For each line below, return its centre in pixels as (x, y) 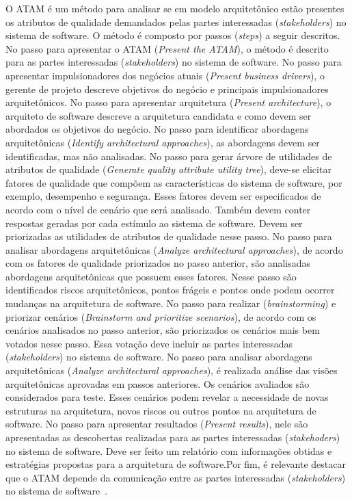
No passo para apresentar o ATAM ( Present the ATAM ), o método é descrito (167, 48)
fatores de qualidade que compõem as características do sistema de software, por (174, 182)
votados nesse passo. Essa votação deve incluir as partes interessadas (149, 343)
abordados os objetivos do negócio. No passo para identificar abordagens (157, 129)
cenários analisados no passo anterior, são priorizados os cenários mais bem (163, 330)
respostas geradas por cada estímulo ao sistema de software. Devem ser (154, 223)
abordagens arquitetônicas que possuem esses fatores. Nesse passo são (151, 276)
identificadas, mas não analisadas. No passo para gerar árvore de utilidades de (169, 156)
